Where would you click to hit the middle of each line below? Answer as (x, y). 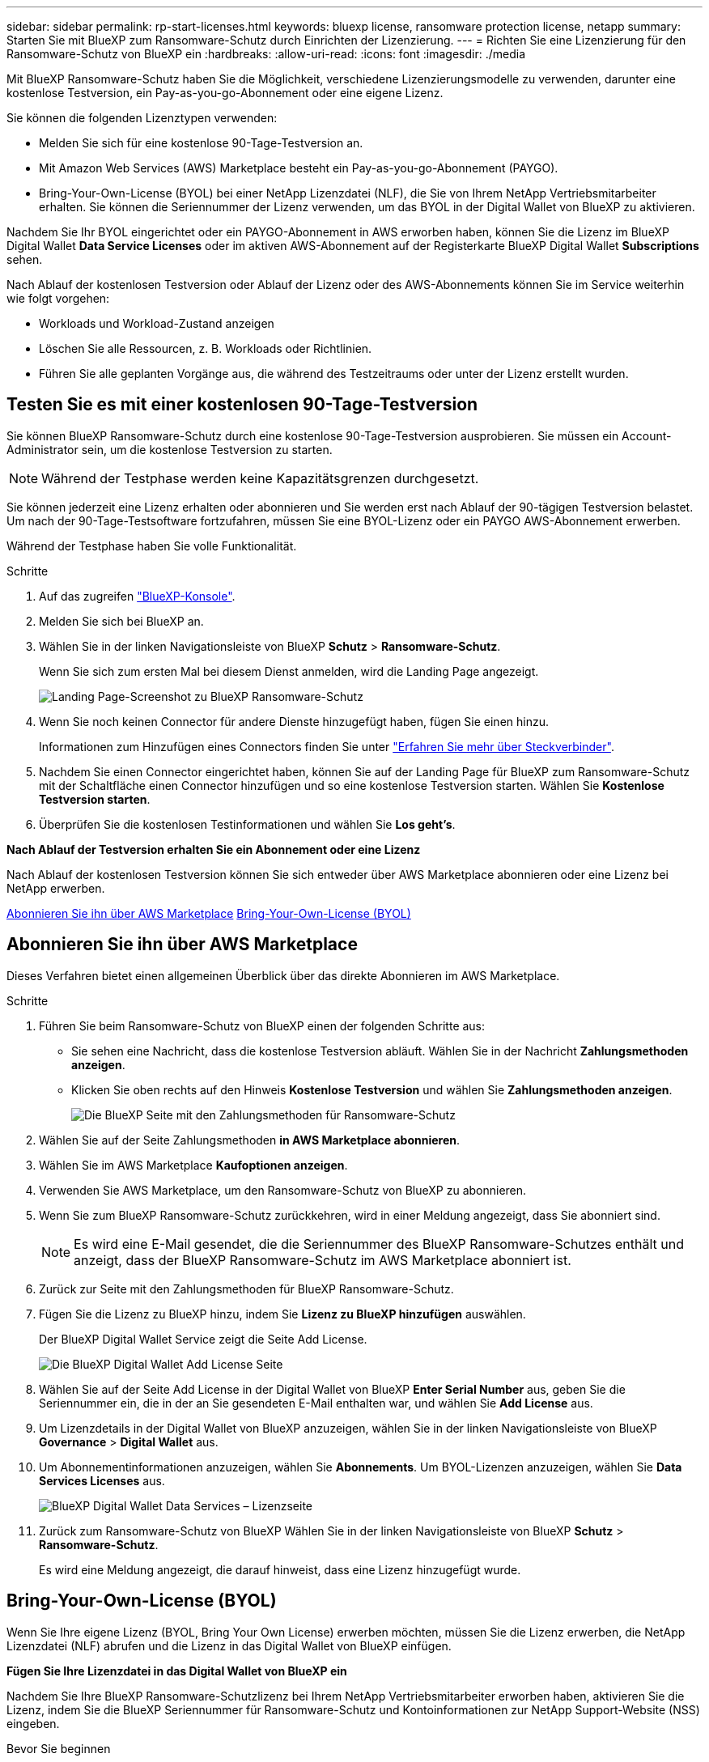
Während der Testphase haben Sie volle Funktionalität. (152, 546)
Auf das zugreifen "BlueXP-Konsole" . (137, 596)
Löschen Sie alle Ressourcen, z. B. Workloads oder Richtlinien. (206, 348)
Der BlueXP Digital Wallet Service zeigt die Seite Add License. (203, 1339)
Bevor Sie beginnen (59, 1748)
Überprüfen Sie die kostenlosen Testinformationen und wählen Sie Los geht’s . (247, 824)
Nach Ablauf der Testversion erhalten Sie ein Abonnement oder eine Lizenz (214, 849)
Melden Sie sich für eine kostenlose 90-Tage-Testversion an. (201, 143)
